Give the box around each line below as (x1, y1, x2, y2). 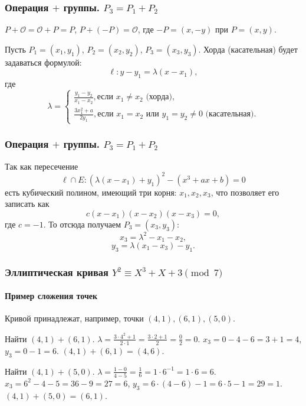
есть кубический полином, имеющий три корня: (5, 186, 177, 198)
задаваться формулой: (5, 56, 82, 68)
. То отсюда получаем (43, 218, 121, 230)
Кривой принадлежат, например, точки (5, 312, 144, 324)
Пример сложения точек (5, 290, 98, 302)
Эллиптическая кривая (5, 264, 108, 279)
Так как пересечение (5, 160, 78, 172)
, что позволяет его (210, 186, 279, 198)
